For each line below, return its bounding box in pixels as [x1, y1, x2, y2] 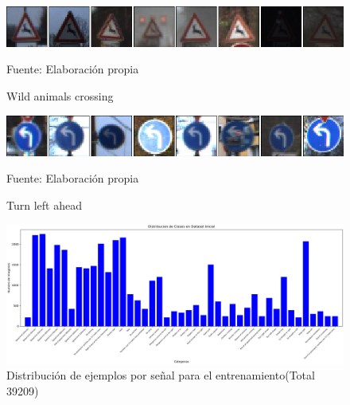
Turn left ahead [6, 196, 82, 213]
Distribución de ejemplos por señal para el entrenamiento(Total [6, 367, 315, 383]
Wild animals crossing [6, 88, 114, 104]
